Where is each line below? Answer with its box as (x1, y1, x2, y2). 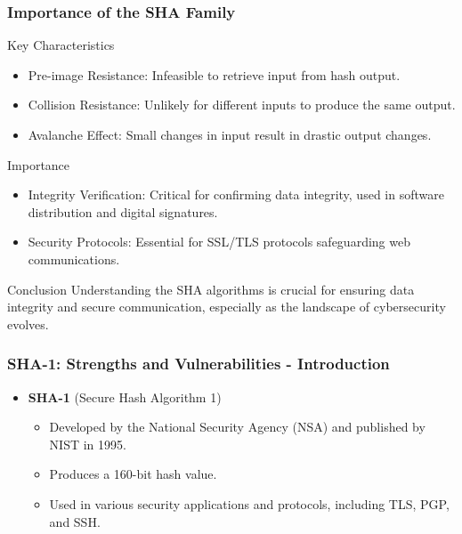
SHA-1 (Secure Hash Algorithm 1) (28, 387, 222, 406)
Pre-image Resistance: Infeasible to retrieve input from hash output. (28, 65, 401, 84)
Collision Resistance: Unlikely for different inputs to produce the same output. (28, 95, 456, 114)
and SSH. (49, 512, 101, 530)
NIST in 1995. (49, 434, 126, 453)
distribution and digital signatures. (28, 202, 218, 221)
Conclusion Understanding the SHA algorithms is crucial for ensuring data (7, 279, 415, 298)
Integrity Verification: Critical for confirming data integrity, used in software (28, 185, 444, 204)
